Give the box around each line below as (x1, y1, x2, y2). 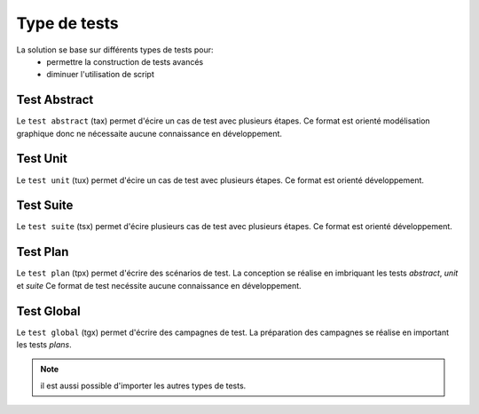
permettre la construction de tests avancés (46, 56, 204, 67)
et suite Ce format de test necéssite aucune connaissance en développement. (16, 280, 302, 291)
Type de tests (16, 13, 119, 33)
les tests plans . (16, 339, 72, 350)
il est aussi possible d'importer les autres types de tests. (40, 380, 247, 391)
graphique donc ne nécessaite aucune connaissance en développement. (16, 128, 283, 139)
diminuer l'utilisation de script (46, 69, 154, 80)
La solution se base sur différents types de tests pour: (16, 44, 214, 55)
